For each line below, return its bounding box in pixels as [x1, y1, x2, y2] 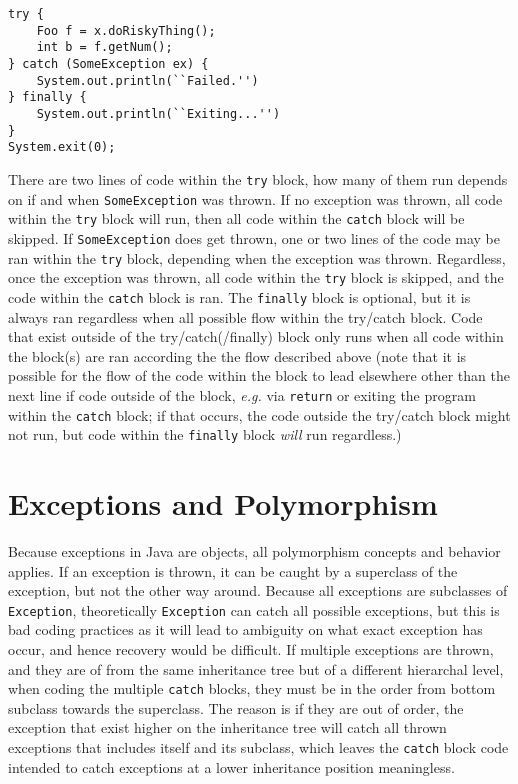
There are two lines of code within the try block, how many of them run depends [8, 168, 508, 189]
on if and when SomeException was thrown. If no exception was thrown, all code [8, 188, 503, 209]
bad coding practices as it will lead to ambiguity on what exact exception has [8, 619, 483, 640]
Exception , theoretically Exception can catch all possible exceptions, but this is [8, 599, 500, 620]
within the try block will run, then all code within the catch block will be [8, 208, 465, 229]
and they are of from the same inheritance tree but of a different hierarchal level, [8, 658, 504, 679]
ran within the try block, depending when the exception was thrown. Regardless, [8, 247, 506, 268]
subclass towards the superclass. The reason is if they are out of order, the [8, 697, 464, 718]
